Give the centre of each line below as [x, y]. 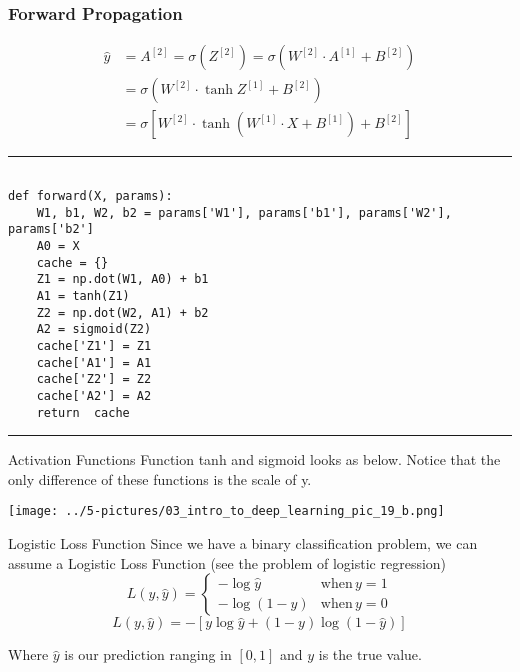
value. [404, 654]
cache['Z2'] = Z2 [94, 379]
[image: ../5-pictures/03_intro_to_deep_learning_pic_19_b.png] [226, 511]
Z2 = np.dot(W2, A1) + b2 [122, 312]
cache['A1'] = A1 [94, 362]
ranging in [200, 654]
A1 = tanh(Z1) [83, 295]
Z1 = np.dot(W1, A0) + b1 [122, 279]
